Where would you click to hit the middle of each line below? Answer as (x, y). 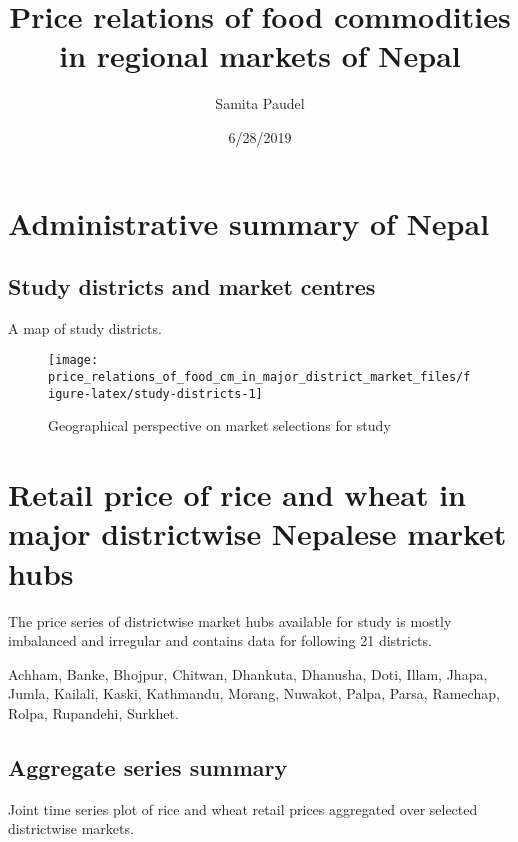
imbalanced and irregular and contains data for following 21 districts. (220, 640)
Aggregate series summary (148, 766)
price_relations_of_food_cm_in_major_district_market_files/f (259, 377)
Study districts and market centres (192, 286)
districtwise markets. (71, 828)
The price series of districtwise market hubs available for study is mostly (230, 620)
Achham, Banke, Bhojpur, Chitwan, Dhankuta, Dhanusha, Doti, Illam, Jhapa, (248, 673)
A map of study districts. (85, 327)
